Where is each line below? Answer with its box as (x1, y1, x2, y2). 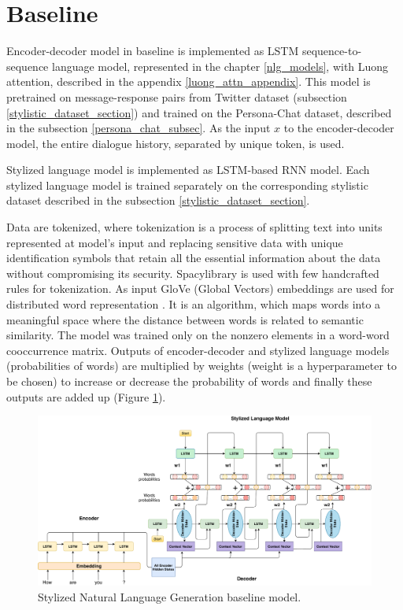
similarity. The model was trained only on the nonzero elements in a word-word (6, 327, 390, 343)
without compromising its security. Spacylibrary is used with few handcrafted (6, 264, 379, 281)
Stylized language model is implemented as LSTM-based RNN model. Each (6, 161, 370, 178)
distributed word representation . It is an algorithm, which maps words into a (6, 296, 381, 312)
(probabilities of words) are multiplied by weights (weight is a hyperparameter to (6, 357, 397, 374)
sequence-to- (301, 43, 362, 59)
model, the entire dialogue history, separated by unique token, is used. (6, 135, 345, 151)
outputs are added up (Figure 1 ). (6, 388, 166, 405)
